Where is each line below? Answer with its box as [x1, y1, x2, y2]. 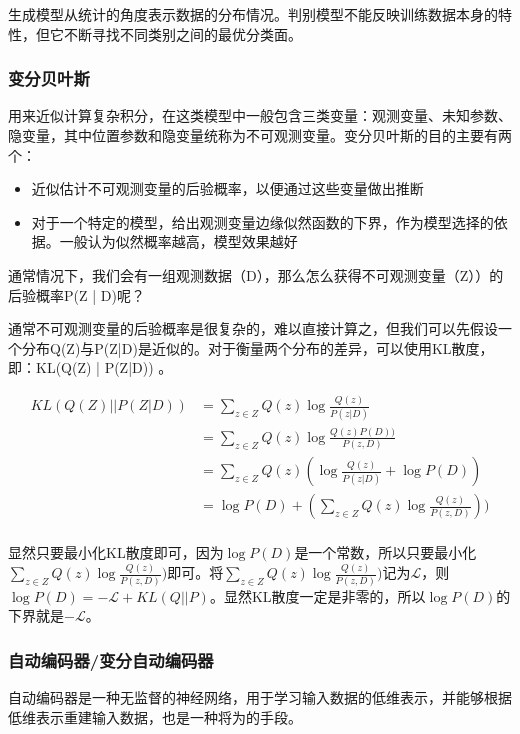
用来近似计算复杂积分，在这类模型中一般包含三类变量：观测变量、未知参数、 [8, 105, 512, 126]
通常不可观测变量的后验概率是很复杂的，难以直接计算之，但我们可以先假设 [8, 318, 498, 339]
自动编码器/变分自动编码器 [8, 647, 214, 672]
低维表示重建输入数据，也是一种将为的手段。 [8, 706, 302, 727]
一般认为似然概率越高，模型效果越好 [59, 231, 298, 252]
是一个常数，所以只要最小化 [294, 542, 477, 563]
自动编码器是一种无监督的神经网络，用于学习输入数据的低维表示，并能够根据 [8, 687, 512, 708]
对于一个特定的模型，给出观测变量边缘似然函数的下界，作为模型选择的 [31, 211, 494, 232]
